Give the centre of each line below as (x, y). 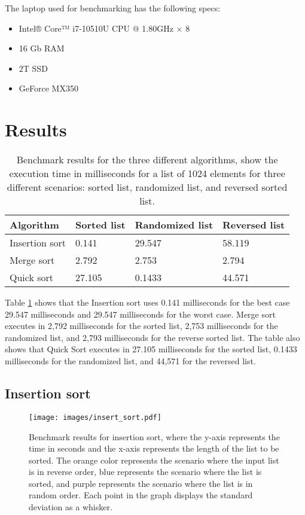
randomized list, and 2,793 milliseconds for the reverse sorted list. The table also (152, 337)
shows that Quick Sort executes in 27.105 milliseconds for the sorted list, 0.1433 (151, 349)
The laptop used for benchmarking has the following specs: (113, 8)
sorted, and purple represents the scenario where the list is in (141, 483)
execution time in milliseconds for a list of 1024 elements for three (147, 173)
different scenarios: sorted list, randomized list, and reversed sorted (147, 187)
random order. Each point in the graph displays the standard (141, 495)
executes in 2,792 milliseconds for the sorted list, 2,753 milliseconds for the (141, 326)
